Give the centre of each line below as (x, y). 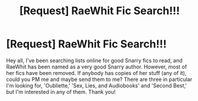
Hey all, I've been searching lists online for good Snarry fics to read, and (94, 60)
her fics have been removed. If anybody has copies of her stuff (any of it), (96, 73)
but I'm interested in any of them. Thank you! (61, 92)
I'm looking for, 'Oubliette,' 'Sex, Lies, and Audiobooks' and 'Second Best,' (97, 85)
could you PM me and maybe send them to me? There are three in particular (99, 79)
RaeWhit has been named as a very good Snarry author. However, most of (97, 67)
